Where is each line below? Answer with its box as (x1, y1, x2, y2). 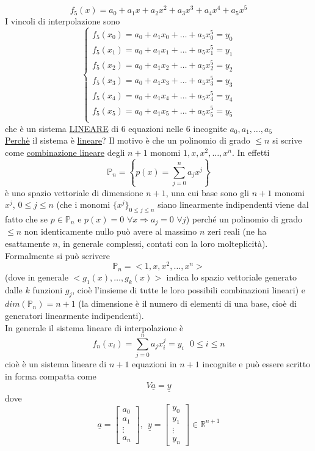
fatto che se (5, 212, 48, 225)
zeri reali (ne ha (207, 225, 267, 238)
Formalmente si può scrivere (5, 249, 110, 262)
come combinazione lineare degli (5, 145, 125, 158)
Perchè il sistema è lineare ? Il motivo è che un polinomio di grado (5, 134, 250, 147)
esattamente (5, 237, 50, 249)
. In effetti (232, 145, 270, 158)
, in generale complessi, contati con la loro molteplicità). (57, 237, 268, 249)
